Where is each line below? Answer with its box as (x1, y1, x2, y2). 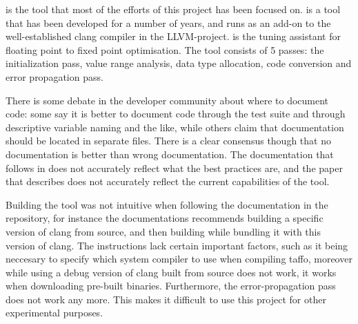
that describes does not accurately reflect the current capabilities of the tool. (6, 174, 330, 189)
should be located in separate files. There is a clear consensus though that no (6, 133, 331, 148)
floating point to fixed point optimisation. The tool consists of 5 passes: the (6, 42, 324, 57)
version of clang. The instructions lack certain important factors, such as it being (6, 238, 348, 252)
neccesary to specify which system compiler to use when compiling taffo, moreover (6, 251, 352, 266)
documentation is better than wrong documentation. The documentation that (6, 146, 334, 161)
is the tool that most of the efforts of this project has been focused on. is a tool (6, 2, 341, 16)
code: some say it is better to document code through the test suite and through (6, 106, 346, 121)
